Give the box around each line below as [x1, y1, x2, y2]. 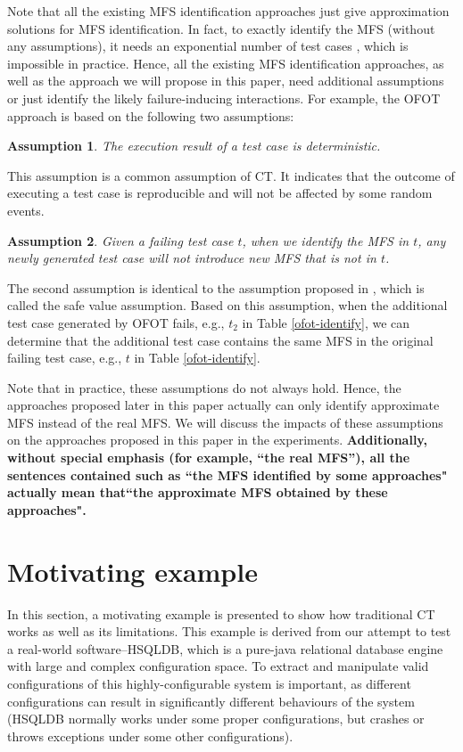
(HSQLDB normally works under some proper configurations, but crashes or [7, 709, 425, 728]
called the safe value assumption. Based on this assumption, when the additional [7, 296, 448, 315]
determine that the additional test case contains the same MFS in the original [7, 331, 434, 349]
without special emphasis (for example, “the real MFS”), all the [7, 448, 410, 467]
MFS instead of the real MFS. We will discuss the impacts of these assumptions [7, 413, 443, 431]
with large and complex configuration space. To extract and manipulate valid [7, 657, 429, 675]
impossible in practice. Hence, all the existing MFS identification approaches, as [7, 53, 444, 72]
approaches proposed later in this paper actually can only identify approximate [7, 396, 440, 414]
